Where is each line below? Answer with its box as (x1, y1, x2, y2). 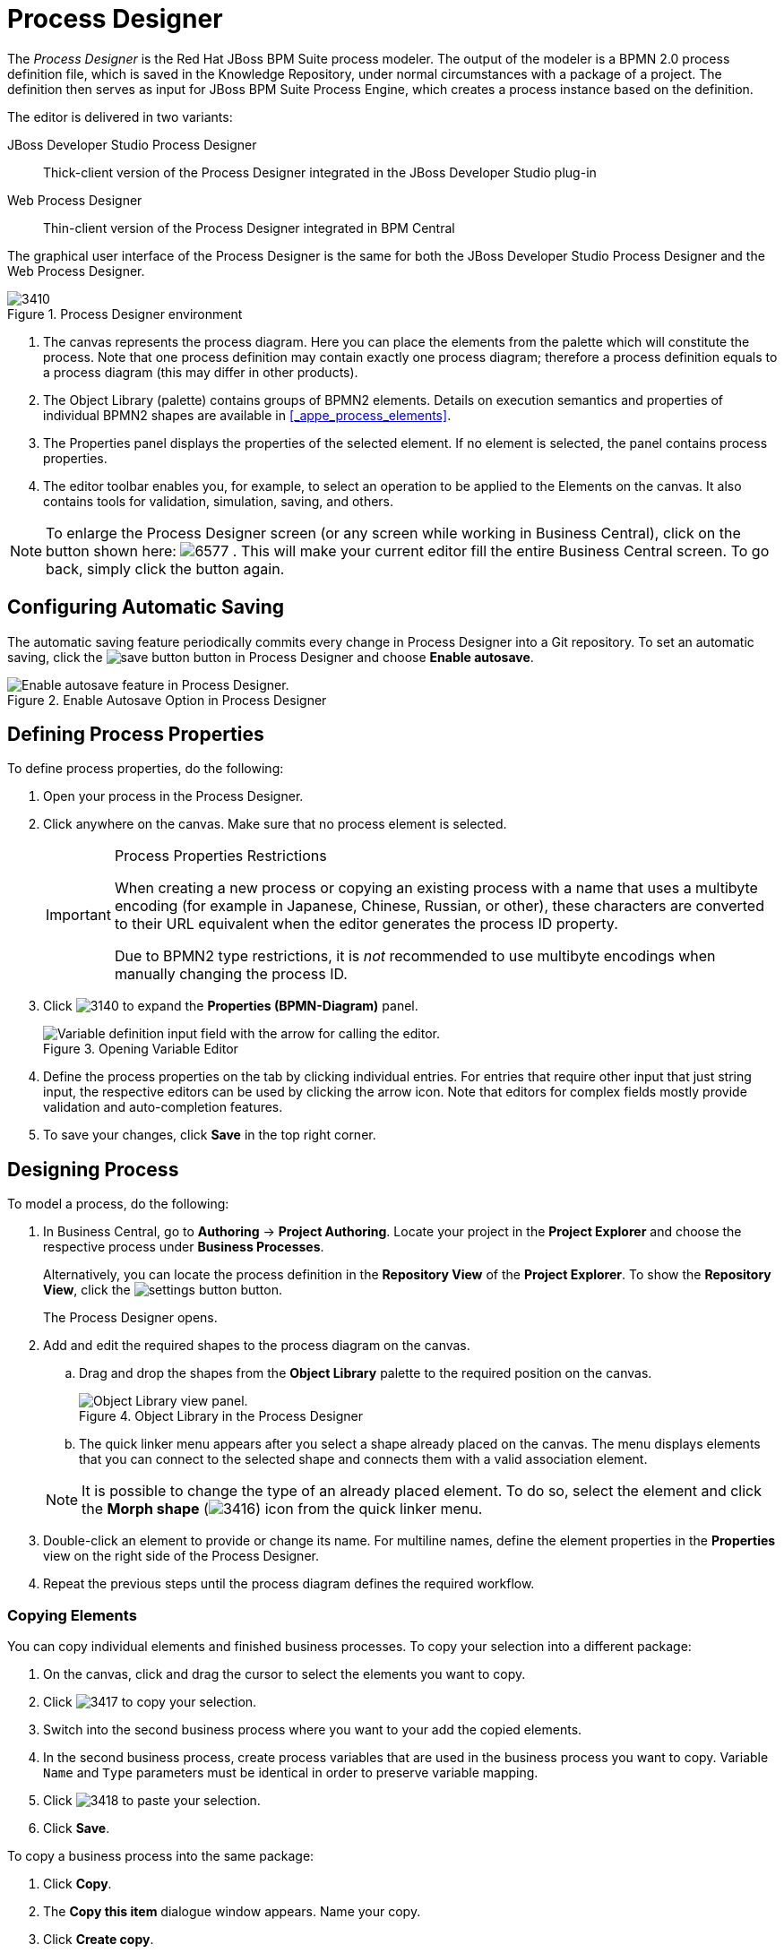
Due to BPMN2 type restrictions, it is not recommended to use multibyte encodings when (114, 947, 716, 966)
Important (46, 906, 111, 925)
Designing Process (7, 1157, 179, 1181)
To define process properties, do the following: (7, 761, 284, 777)
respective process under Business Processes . (43, 1239, 324, 1255)
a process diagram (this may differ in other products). (43, 364, 358, 380)
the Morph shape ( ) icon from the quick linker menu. (82, 1500, 483, 1519)
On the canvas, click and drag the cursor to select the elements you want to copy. (43, 1666, 526, 1682)
